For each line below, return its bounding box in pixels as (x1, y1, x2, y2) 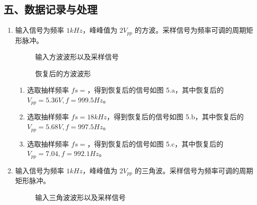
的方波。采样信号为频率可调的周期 (135, 25, 247, 35)
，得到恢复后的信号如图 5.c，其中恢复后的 (87, 138, 224, 149)
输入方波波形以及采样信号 (35, 51, 119, 62)
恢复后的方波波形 (35, 68, 91, 78)
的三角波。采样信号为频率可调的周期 (135, 165, 254, 175)
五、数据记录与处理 (3, 1, 97, 17)
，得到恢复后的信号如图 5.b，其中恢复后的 (106, 111, 244, 122)
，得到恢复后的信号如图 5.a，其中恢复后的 (87, 85, 224, 95)
